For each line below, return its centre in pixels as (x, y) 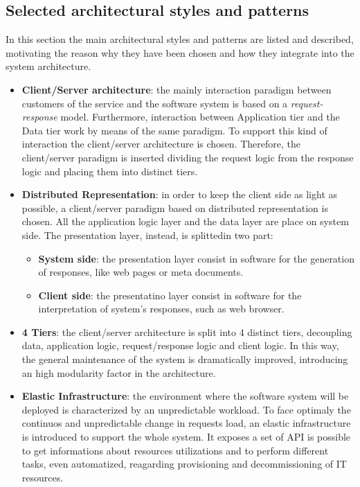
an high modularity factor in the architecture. (119, 372)
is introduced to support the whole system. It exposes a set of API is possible (186, 437)
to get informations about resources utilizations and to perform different (175, 450)
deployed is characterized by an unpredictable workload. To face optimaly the (186, 409)
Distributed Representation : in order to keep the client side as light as (180, 194)
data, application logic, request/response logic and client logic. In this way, (180, 345)
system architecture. (48, 66)
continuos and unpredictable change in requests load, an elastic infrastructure (186, 423)
